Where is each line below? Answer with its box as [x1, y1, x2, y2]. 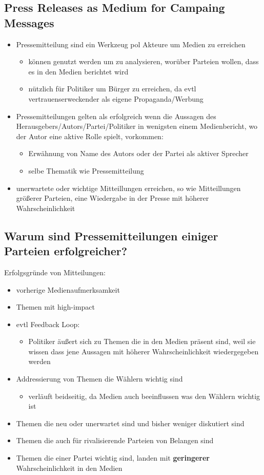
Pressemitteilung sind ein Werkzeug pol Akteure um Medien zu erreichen [16, 39, 246, 49]
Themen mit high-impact [16, 301, 95, 312]
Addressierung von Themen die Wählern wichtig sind [16, 373, 183, 384]
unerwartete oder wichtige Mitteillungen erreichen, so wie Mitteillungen [16, 182, 241, 193]
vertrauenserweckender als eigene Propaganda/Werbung [28, 93, 204, 104]
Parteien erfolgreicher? [4, 243, 128, 259]
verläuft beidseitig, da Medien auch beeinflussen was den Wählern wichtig [28, 390, 260, 401]
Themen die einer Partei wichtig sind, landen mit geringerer [16, 452, 210, 463]
